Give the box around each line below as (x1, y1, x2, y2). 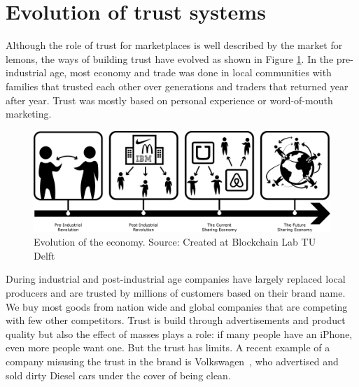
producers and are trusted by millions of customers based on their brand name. (6, 285, 346, 300)
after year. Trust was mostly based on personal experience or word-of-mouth (6, 92, 333, 107)
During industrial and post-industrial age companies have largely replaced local (6, 272, 346, 286)
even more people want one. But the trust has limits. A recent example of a (6, 340, 330, 355)
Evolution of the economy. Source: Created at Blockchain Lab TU (34, 234, 316, 249)
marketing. (6, 106, 52, 121)
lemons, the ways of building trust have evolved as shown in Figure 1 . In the (6, 51, 334, 66)
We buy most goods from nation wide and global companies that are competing (6, 299, 348, 314)
